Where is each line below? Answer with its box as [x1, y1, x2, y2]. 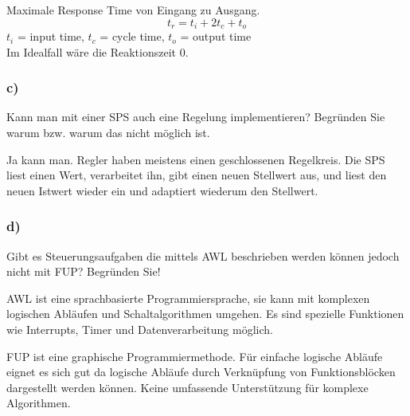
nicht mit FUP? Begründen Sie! [6, 263, 161, 280]
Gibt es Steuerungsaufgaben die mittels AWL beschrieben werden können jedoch [6, 247, 400, 264]
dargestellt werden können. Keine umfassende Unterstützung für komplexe [6, 379, 369, 395]
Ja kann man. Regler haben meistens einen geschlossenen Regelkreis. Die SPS [6, 151, 385, 167]
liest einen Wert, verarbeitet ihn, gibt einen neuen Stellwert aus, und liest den [6, 167, 387, 183]
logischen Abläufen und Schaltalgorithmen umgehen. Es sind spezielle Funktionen [6, 305, 404, 322]
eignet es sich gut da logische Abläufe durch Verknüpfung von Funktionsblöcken [6, 363, 396, 380]
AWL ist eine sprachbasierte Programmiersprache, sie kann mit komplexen [6, 289, 370, 306]
